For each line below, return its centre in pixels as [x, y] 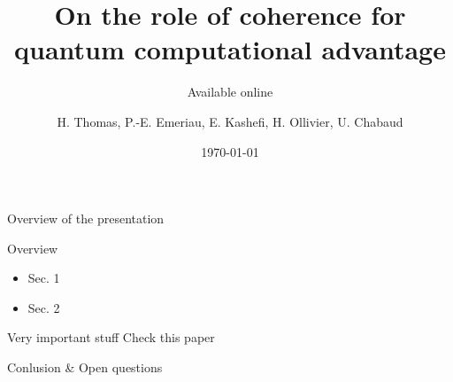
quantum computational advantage [230, 49]
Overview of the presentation [86, 218]
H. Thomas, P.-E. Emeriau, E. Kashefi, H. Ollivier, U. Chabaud [230, 121]
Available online [230, 92]
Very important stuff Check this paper [111, 337]
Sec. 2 [44, 307]
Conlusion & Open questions [85, 367]
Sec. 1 [44, 278]
